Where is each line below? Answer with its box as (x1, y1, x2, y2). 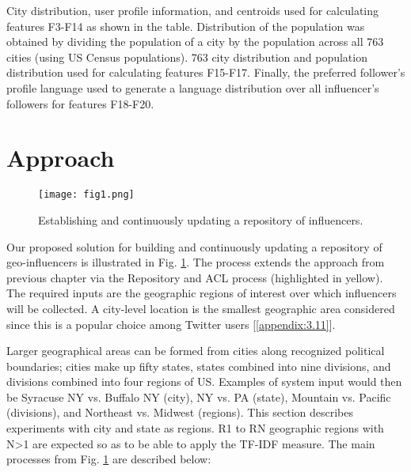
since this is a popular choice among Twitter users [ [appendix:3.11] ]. (6, 315, 336, 332)
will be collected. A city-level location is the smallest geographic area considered (6, 300, 395, 316)
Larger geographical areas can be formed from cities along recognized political (6, 342, 385, 359)
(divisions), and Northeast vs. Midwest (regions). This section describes (6, 404, 353, 421)
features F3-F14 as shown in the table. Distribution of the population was (6, 17, 365, 34)
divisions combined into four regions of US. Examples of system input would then (6, 373, 402, 390)
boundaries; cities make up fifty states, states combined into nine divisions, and (6, 357, 391, 374)
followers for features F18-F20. (6, 95, 154, 111)
